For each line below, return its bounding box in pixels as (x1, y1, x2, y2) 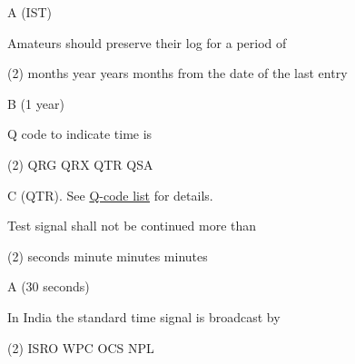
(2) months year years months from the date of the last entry (7, 64, 348, 83)
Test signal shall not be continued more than (7, 216, 257, 235)
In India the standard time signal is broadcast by (7, 307, 281, 326)
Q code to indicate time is (7, 124, 153, 143)
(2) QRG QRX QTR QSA (7, 154, 153, 173)
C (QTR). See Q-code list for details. (7, 185, 213, 204)
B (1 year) (7, 93, 64, 113)
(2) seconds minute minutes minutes (7, 246, 208, 265)
